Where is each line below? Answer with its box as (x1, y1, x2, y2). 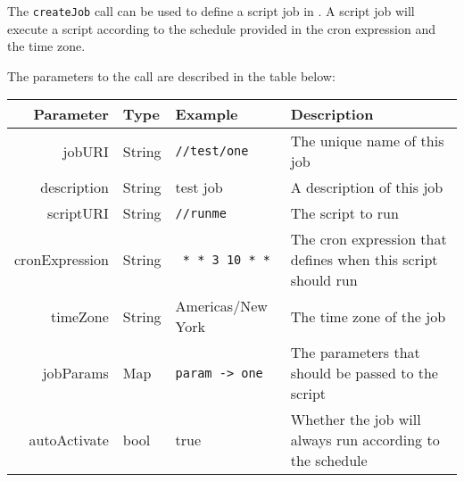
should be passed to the (290, 362, 438, 384)
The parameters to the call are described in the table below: (7, 66, 336, 85)
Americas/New (175, 295, 268, 317)
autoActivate (29, 429, 109, 451)
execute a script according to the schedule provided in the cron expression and (7, 19, 435, 37)
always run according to (290, 429, 440, 451)
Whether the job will (290, 409, 421, 430)
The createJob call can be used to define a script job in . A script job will (7, 2, 415, 20)
